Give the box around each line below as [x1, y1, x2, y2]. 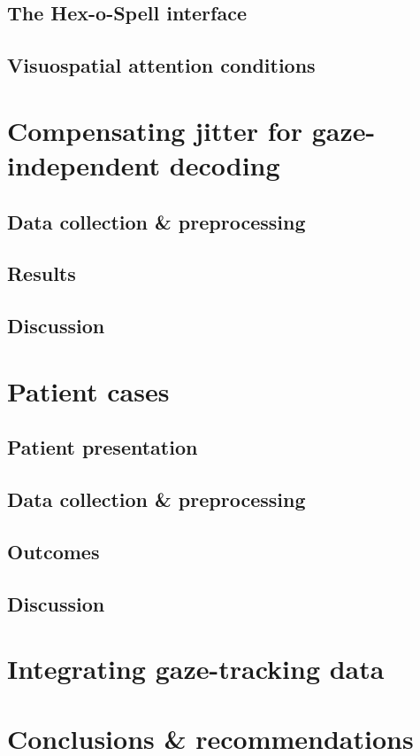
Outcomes [7, 537, 100, 565]
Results [7, 260, 76, 287]
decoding [169, 146, 280, 183]
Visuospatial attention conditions [7, 51, 316, 79]
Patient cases [7, 372, 170, 409]
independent [7, 146, 161, 183]
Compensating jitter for [7, 112, 302, 148]
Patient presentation [7, 433, 198, 461]
